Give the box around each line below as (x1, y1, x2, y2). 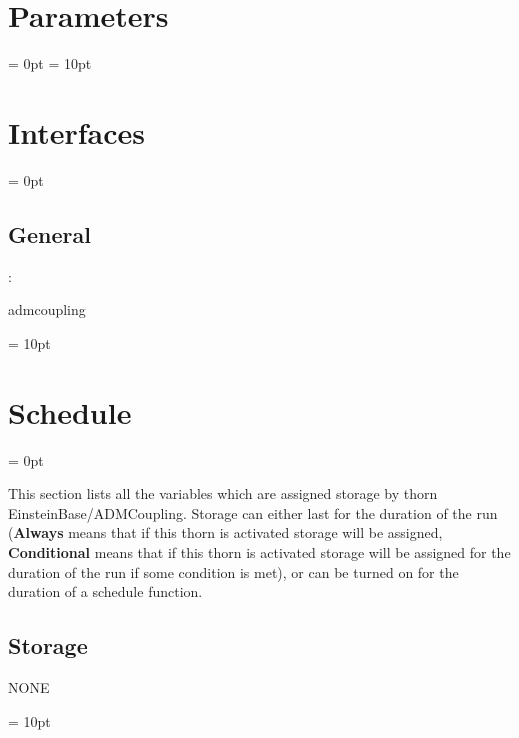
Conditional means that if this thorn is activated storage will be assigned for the (8, 541, 511, 562)
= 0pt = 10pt (8, 53, 92, 74)
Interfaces (8, 111, 146, 152)
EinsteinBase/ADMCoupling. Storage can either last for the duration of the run (8, 502, 498, 523)
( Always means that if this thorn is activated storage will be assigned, (8, 522, 443, 543)
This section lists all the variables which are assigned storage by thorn (8, 483, 438, 504)
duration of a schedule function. (8, 581, 203, 602)
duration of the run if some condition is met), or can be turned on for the (8, 561, 459, 582)
